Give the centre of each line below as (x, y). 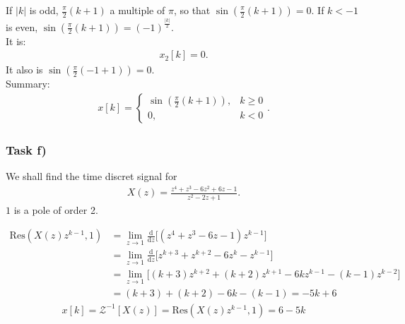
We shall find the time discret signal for (92, 175)
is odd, (44, 10)
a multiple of (137, 10)
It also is (24, 70)
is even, (22, 26)
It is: (16, 41)
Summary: (28, 84)
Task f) (26, 149)
